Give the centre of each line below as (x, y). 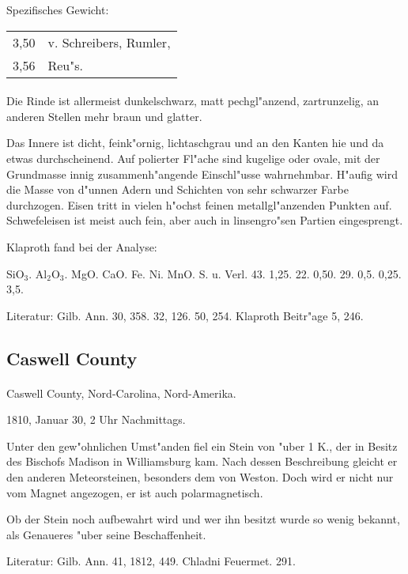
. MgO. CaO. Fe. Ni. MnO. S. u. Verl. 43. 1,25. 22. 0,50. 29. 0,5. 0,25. (233, 273)
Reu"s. (65, 65)
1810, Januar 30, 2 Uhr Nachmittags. (96, 419)
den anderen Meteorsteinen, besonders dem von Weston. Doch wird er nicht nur (200, 477)
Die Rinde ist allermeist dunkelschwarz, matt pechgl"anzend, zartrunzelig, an (193, 101)
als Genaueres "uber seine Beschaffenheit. (106, 534)
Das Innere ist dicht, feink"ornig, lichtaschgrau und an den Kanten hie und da (195, 143)
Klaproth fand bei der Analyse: (82, 246)
